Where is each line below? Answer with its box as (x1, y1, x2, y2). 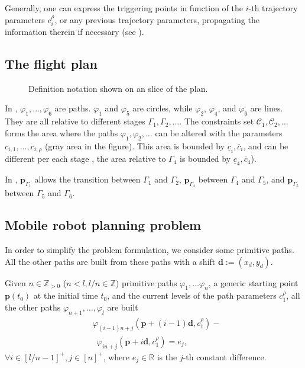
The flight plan (5, 55, 98, 72)
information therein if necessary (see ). (5, 25, 144, 38)
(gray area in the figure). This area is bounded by (45, 139, 225, 152)
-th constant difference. (183, 350, 267, 363)
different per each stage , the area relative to (5, 152, 166, 165)
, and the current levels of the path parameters (107, 289, 277, 302)
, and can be (243, 139, 288, 152)
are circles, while (132, 102, 193, 114)
